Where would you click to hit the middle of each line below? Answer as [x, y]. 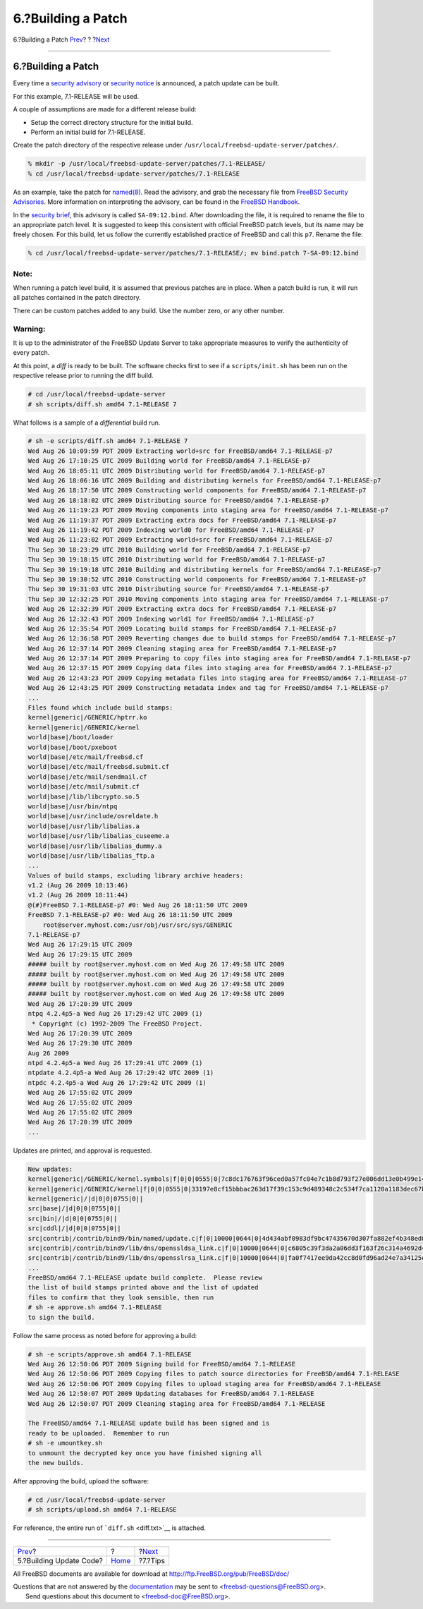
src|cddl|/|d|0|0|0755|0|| [74, 1228]
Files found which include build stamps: [100, 708]
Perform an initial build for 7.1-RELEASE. [88, 132]
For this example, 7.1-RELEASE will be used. [76, 96]
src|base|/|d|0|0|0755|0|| [74, 1209]
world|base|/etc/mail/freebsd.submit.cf [98, 767]
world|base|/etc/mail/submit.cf [84, 787]
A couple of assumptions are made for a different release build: [105, 109]
